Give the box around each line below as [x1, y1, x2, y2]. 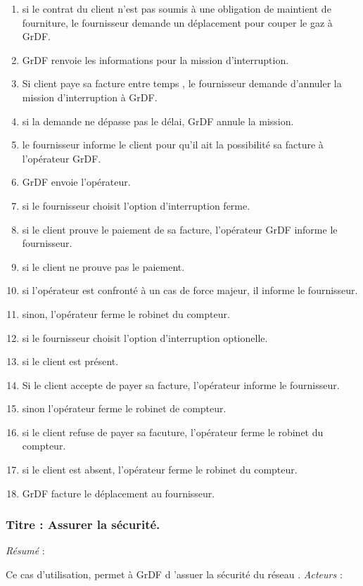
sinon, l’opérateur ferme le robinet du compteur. [22, 306, 230, 321]
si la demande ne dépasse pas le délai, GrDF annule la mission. [22, 113, 294, 128]
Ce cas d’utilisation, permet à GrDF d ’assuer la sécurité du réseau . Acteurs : [6, 567, 343, 582]
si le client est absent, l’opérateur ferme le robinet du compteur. [22, 462, 298, 477]
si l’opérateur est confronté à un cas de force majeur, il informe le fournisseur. [22, 283, 358, 298]
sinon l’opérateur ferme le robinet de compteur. [22, 401, 227, 416]
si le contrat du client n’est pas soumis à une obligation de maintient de [22, 1, 331, 15]
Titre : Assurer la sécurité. [6, 516, 160, 533]
